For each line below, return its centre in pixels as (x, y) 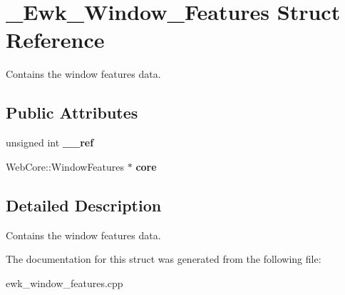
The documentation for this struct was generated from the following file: (164, 259)
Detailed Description (84, 205)
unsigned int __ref (50, 142)
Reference (55, 40)
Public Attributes (72, 112)
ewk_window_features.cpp (65, 282)
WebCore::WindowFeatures (65, 166)
